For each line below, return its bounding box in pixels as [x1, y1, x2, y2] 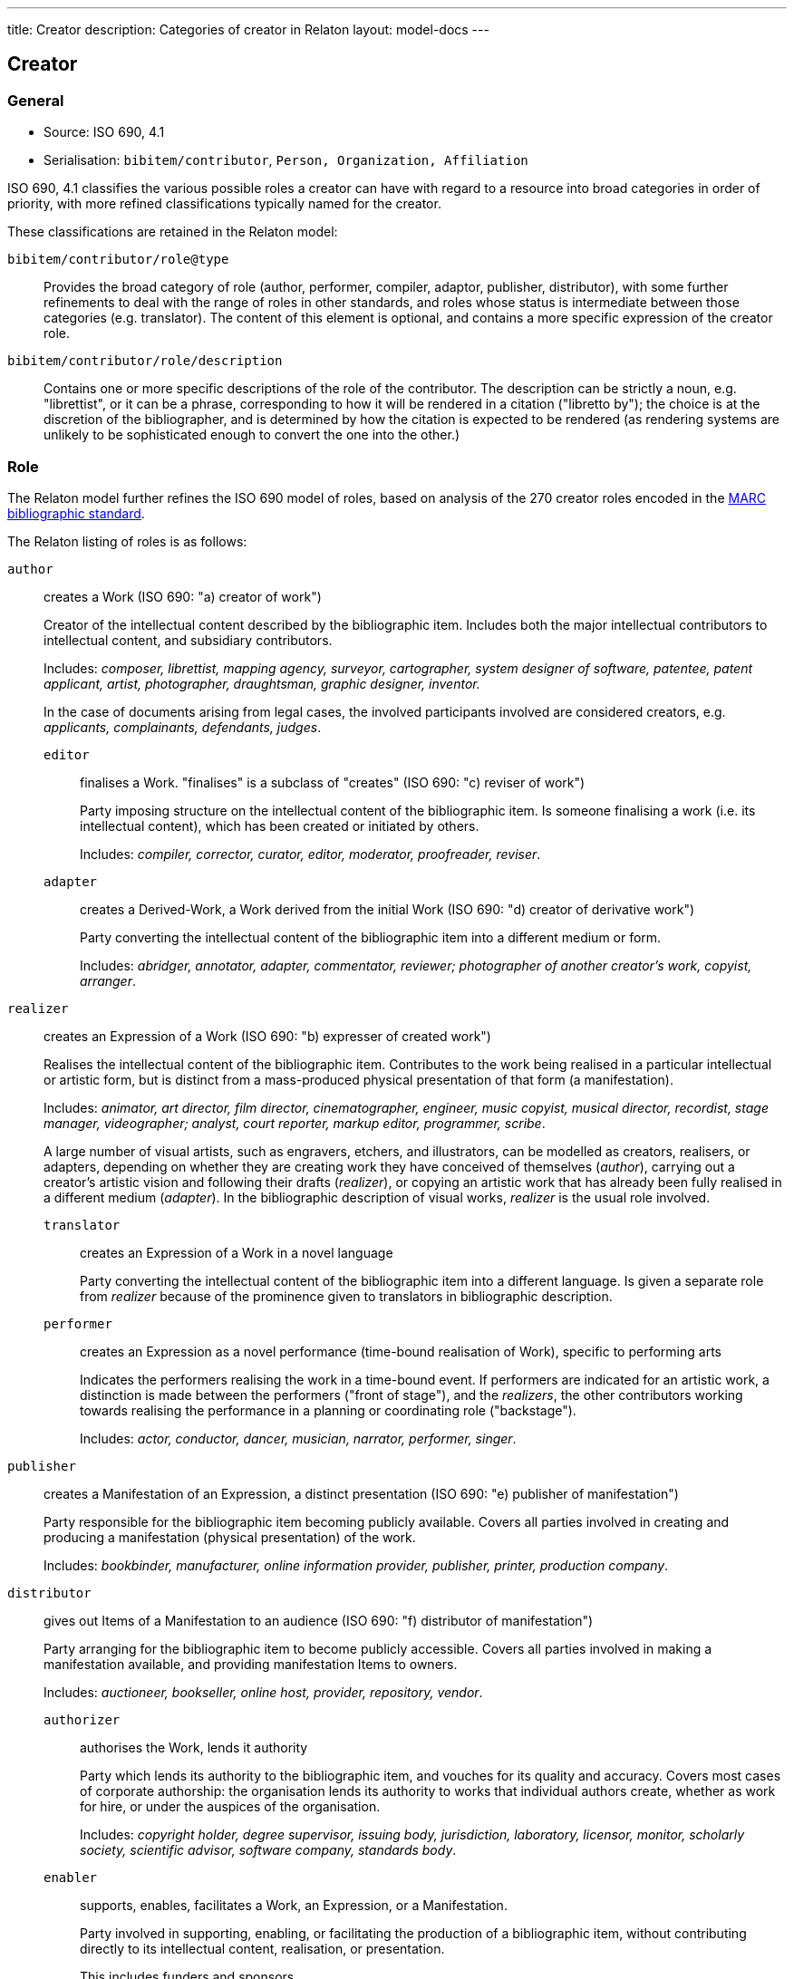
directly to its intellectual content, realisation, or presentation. [80, 1940, 445, 1956]
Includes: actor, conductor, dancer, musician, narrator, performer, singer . [80, 1430, 517, 1446]
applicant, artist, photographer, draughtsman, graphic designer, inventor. [44, 675, 480, 691]
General [7, 91, 64, 110]
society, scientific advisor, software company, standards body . [80, 1841, 457, 1858]
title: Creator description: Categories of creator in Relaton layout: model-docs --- [7, 22, 489, 37]
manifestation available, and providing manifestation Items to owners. [44, 1656, 458, 1672]
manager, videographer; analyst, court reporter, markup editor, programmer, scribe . [44, 1115, 546, 1131]
